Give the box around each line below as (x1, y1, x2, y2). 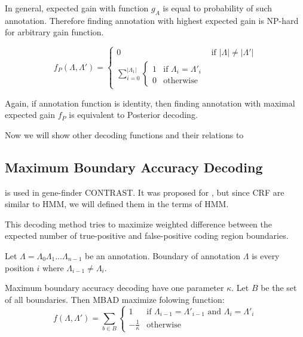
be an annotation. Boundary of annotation (85, 249, 241, 262)
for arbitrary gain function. (5, 26, 104, 38)
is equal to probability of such (163, 2, 273, 14)
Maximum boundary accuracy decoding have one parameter (5, 281, 224, 294)
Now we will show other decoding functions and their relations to (5, 128, 244, 141)
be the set (261, 281, 297, 294)
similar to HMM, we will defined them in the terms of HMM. (5, 198, 229, 210)
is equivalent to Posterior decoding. (69, 108, 198, 121)
